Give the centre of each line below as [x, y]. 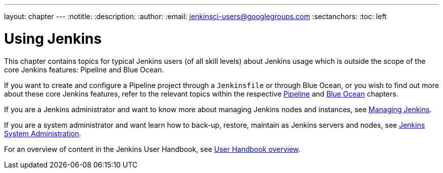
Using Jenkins [53, 38]
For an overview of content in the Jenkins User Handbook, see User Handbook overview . [152, 149]
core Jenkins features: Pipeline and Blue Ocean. [84, 69]
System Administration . [43, 133]
